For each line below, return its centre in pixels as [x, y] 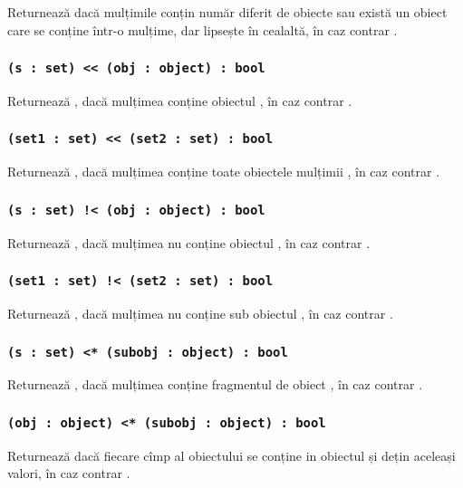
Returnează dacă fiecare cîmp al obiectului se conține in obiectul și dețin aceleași [231, 455]
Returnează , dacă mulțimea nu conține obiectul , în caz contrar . [189, 242]
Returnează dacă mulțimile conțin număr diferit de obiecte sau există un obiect [227, 12]
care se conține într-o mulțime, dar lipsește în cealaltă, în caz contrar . [203, 29]
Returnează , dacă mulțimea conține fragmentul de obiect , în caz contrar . [215, 384]
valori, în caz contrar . [69, 473]
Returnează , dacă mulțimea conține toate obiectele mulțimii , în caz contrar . [224, 172]
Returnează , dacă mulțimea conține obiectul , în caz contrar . [180, 100]
